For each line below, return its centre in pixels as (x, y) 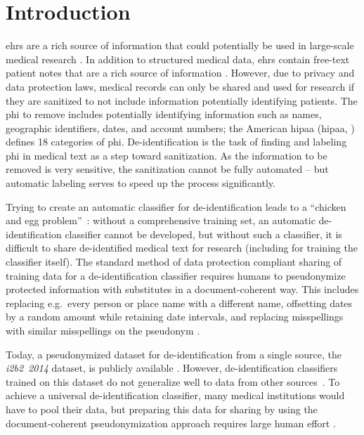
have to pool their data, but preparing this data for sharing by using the (162, 409)
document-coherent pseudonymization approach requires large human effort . (171, 423)
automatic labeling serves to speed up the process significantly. (141, 183)
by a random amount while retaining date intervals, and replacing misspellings (175, 317)
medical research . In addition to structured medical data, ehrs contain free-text (178, 59)
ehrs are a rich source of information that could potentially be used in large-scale (180, 45)
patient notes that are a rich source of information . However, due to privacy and (180, 73)
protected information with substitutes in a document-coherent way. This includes (182, 289)
